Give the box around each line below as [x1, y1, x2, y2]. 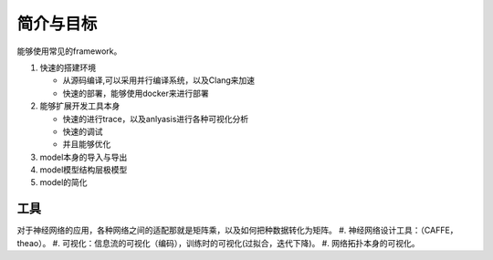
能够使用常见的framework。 [16, 46, 122, 57]
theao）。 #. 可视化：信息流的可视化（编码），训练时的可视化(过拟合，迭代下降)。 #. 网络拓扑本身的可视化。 [16, 237, 420, 248]
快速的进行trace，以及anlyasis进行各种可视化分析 [62, 113, 249, 124]
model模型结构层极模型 [39, 164, 128, 175]
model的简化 [39, 177, 88, 188]
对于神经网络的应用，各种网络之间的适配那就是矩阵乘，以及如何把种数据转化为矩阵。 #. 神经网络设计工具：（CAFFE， [16, 224, 458, 236]
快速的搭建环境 [39, 62, 96, 73]
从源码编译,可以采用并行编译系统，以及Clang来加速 [62, 75, 256, 86]
